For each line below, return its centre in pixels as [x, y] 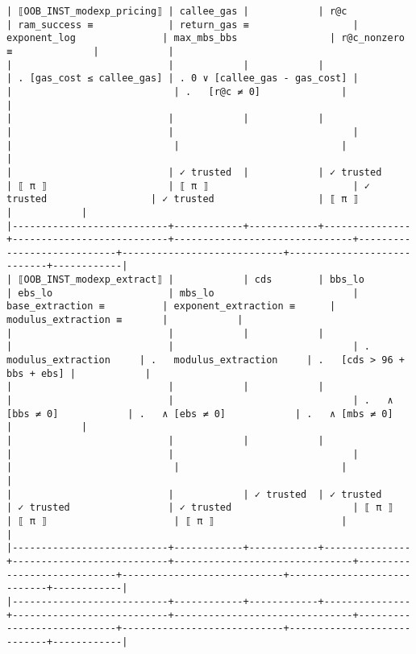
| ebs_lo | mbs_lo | [183, 293]
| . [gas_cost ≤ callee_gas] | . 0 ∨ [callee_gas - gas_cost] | [183, 79]
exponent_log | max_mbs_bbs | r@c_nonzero [206, 38]
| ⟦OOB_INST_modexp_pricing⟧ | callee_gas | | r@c [177, 11]
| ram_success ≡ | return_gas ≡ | [183, 25]
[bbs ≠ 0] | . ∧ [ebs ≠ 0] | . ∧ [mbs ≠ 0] [200, 414]
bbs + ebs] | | [79, 373]
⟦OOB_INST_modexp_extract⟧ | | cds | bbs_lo [191, 280]
